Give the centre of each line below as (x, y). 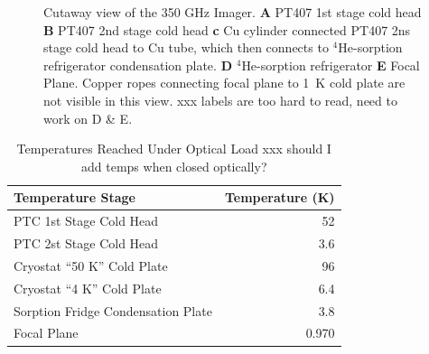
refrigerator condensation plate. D (138, 65)
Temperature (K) (280, 197)
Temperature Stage (75, 197)
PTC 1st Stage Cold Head (86, 221)
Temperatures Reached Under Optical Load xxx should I (174, 149)
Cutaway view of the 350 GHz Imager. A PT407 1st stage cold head (233, 12)
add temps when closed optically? (174, 166)
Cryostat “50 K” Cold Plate (91, 265)
